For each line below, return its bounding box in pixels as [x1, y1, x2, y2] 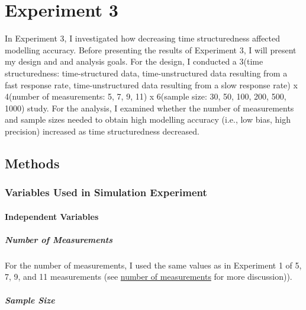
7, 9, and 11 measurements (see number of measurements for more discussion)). [5, 270, 292, 283]
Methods [5, 154, 60, 172]
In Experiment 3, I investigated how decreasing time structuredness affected [5, 32, 281, 44]
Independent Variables [5, 210, 99, 222]
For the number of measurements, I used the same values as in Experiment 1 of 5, [5, 258, 302, 271]
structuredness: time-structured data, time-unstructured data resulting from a [5, 66, 288, 79]
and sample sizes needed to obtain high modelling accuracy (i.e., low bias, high [5, 113, 291, 126]
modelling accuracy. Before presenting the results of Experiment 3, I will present [5, 43, 297, 56]
